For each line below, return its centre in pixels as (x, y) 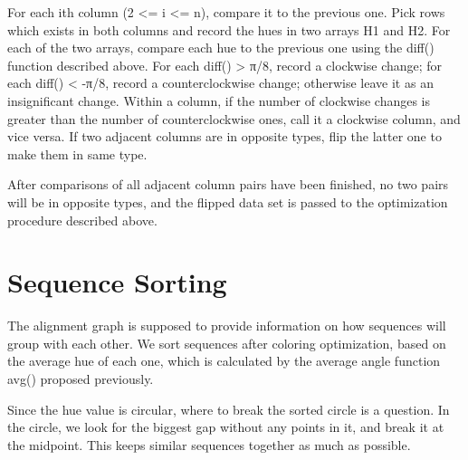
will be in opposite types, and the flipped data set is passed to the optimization (228, 201)
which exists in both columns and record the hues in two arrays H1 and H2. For (229, 29)
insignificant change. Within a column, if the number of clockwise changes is (219, 100)
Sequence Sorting (117, 282)
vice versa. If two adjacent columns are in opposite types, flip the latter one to (224, 136)
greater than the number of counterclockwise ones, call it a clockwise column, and (234, 118)
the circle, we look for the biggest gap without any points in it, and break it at (226, 427)
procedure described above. (82, 220)
